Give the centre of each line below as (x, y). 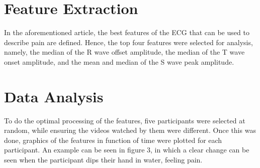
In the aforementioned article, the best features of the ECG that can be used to (127, 32)
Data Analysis (54, 96)
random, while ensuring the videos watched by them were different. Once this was (130, 130)
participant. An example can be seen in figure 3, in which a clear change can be (127, 150)
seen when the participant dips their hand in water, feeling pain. (103, 159)
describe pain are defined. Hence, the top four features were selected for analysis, (128, 42)
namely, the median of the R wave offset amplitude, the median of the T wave (124, 52)
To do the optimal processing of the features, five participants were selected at (125, 120)
